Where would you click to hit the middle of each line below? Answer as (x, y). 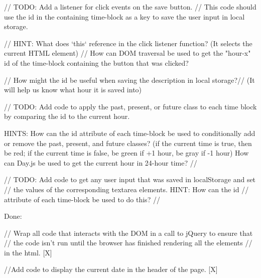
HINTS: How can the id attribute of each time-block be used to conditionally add (130, 133)
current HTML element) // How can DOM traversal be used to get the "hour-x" (127, 53)
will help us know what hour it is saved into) (73, 90)
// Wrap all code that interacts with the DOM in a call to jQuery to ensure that (128, 233)
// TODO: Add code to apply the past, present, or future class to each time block (130, 106)
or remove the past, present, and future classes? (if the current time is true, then (128, 143)
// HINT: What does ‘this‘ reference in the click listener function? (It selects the (128, 43)
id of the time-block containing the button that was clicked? (96, 62)
